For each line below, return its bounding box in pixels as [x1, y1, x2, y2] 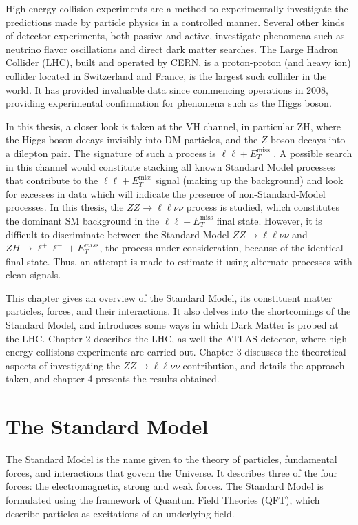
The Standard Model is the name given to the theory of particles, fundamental [6, 452, 337, 466]
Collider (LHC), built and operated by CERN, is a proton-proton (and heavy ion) [6, 55, 351, 70]
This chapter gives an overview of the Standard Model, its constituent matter [6, 290, 333, 305]
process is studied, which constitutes [186, 200, 339, 214]
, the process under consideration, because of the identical [99, 240, 344, 255]
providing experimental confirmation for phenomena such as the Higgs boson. [6, 96, 332, 110]
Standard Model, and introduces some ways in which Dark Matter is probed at [6, 318, 339, 332]
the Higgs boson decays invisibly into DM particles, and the [6, 132, 258, 147]
